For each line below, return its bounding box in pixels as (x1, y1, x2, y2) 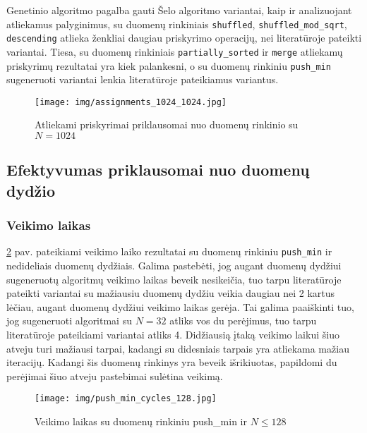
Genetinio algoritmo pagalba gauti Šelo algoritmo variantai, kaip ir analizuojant (6, 3, 352, 17)
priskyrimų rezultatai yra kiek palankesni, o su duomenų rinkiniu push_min (6, 58, 331, 73)
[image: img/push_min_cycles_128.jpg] (35, 394, 217, 404)
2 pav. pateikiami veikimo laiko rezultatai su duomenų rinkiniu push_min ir (6, 244, 332, 259)
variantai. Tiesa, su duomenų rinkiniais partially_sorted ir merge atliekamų (6, 44, 343, 59)
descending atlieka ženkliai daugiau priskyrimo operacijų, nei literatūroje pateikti (6, 30, 362, 45)
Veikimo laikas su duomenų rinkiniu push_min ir (35, 414, 247, 429)
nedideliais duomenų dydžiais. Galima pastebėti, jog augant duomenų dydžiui (6, 258, 342, 273)
